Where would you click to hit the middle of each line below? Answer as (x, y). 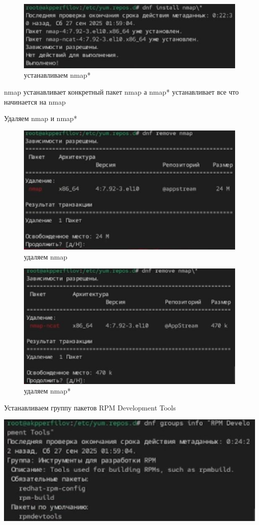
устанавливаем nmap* (57, 75)
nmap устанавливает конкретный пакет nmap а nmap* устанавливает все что (122, 91)
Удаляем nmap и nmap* (41, 118)
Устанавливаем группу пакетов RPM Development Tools (90, 407)
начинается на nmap (35, 101)
